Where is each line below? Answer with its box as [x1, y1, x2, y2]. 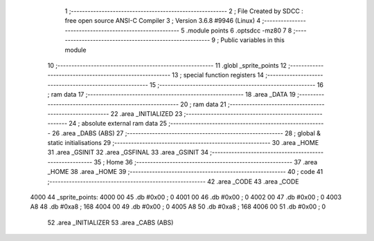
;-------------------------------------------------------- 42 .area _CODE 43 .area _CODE [47, 177, 299, 186]
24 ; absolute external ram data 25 [69, 119, 168, 128]
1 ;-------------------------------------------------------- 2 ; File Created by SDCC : [64, 7, 304, 15]
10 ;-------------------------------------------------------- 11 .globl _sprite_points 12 [47, 61, 287, 69]
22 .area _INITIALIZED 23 [110, 109, 183, 117]
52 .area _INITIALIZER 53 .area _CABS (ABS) [47, 218, 174, 226]
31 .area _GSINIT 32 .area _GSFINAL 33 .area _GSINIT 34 [47, 148, 209, 157]
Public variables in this [220, 36, 285, 44]
